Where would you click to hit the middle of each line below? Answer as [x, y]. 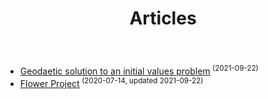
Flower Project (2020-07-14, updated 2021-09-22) [111, 82]
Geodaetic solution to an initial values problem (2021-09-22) [139, 70]
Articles [163, 18]
